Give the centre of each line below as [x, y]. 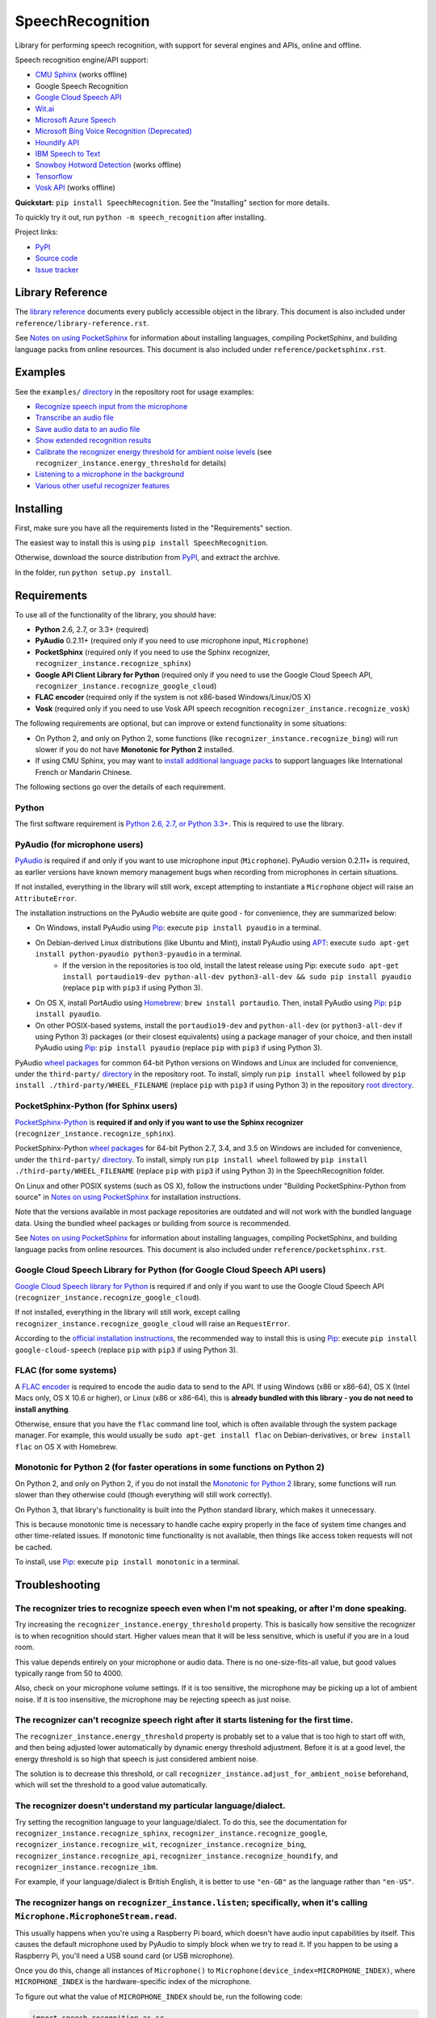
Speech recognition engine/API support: [82, 60]
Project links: [36, 232]
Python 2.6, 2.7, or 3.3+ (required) [92, 630]
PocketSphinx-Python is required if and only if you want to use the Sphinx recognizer [159, 1122]
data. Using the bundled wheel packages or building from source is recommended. [153, 1223]
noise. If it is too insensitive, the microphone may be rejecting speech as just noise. [153, 1699]
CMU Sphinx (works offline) [81, 75]
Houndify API [57, 142]
